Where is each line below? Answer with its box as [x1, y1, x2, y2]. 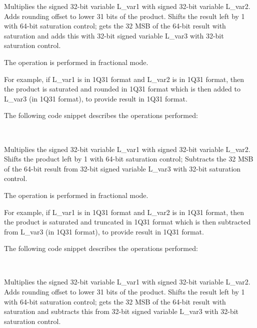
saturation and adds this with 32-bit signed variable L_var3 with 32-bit [4, 30, 224, 40]
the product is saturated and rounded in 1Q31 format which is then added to [4, 83, 240, 94]
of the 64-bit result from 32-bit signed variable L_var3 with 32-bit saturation [4, 163, 241, 173]
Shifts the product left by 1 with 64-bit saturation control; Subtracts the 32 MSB [4, 153, 253, 164]
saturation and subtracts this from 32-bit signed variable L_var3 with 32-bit [4, 306, 239, 316]
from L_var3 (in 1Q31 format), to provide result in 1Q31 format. [4, 226, 204, 236]
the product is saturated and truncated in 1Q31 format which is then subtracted [4, 216, 251, 227]
